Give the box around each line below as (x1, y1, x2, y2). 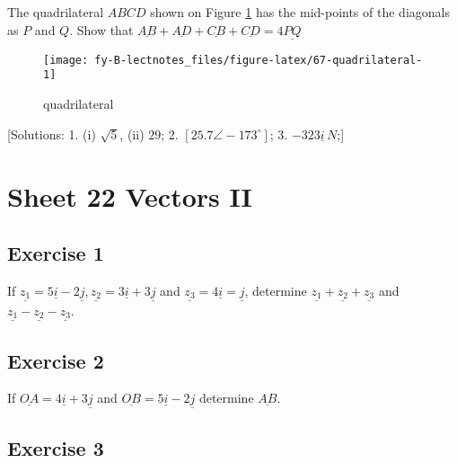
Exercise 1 (7, 239, 104, 267)
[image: (43, 53, 89, 67)
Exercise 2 (7, 346, 104, 374)
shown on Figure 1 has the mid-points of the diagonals (150, 3, 450, 21)
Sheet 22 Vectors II (7, 177, 252, 214)
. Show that (69, 20, 134, 39)
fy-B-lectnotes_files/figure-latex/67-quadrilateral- (94, 53, 423, 67)
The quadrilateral (7, 3, 104, 21)
